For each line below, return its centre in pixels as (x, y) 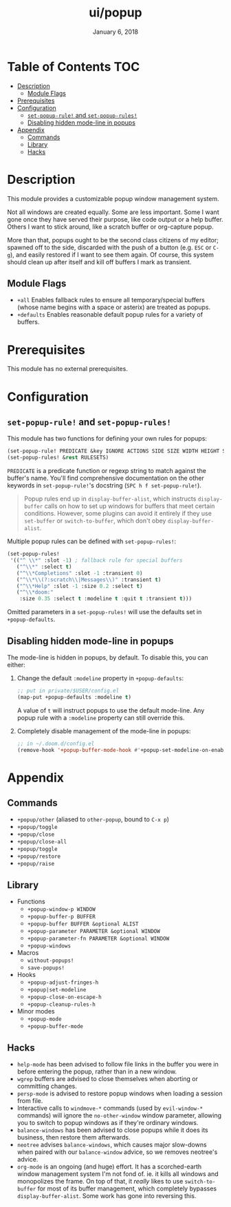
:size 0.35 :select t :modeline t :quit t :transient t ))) (106, 599)
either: (16, 664)
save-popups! (46, 968)
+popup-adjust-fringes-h (63, 983)
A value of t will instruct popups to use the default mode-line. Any (111, 710)
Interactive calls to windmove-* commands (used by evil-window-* (110, 1108)
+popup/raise (36, 864)
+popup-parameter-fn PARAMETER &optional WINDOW (98, 939)
